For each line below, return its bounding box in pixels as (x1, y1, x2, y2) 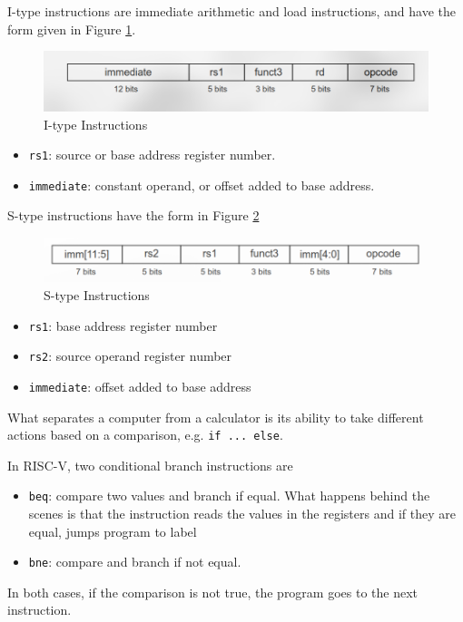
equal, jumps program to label (28, 521, 197, 540)
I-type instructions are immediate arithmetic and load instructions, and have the (7, 2, 456, 20)
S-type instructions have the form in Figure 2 (7, 206, 260, 225)
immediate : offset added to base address (28, 376, 251, 395)
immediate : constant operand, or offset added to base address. (28, 175, 375, 194)
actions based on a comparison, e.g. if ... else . (7, 425, 283, 444)
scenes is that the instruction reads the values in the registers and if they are (28, 504, 456, 523)
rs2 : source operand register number (28, 346, 232, 365)
